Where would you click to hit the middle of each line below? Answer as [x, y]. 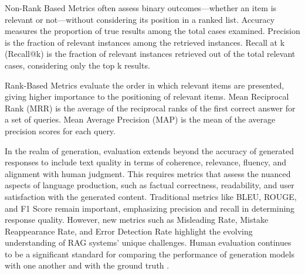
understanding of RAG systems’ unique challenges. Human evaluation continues [148, 242]
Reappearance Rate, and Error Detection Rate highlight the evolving [129, 231]
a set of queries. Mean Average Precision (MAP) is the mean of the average [140, 119]
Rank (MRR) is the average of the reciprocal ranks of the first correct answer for [150, 108]
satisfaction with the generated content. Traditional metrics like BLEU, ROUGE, [151, 196]
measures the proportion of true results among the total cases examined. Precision [152, 31]
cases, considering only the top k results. [77, 65]
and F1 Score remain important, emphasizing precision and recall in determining [150, 208]
